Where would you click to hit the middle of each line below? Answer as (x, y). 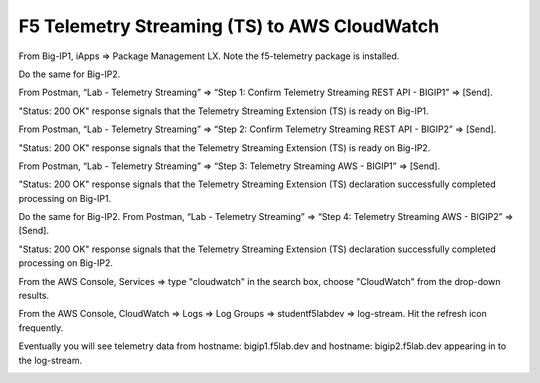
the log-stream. (50, 360)
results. (34, 296)
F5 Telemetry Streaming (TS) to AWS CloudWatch (229, 26)
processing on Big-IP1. (65, 198)
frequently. (41, 327)
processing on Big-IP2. (66, 263)
